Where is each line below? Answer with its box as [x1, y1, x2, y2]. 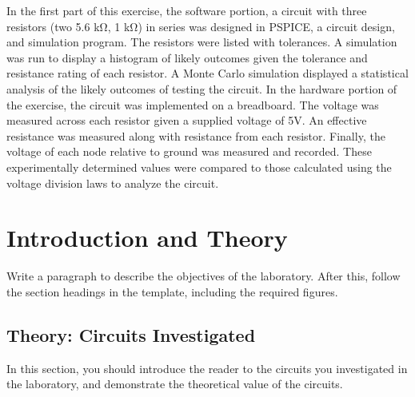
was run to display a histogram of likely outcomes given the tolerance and [6, 49, 368, 66]
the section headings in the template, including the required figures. [6, 283, 338, 300]
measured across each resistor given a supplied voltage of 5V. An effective [6, 112, 367, 129]
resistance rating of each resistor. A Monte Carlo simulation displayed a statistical [6, 65, 409, 81]
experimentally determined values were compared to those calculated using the [6, 158, 392, 175]
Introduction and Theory [6, 221, 288, 254]
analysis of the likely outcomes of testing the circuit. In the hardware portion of [6, 80, 397, 97]
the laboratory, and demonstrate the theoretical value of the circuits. [6, 375, 343, 392]
